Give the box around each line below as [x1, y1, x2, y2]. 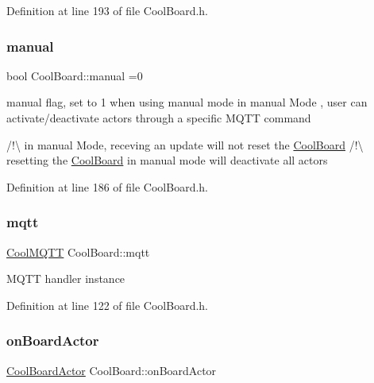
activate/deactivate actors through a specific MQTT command [6, 110, 311, 126]
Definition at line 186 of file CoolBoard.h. [6, 178, 209, 195]
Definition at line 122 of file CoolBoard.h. [6, 296, 209, 313]
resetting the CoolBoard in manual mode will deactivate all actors [6, 152, 328, 168]
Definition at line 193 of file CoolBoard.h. [6, 2, 209, 18]
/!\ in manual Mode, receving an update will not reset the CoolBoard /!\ [6, 136, 364, 153]
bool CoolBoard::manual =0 [6, 67, 143, 83]
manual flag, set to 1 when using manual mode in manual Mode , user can [6, 94, 368, 110]
